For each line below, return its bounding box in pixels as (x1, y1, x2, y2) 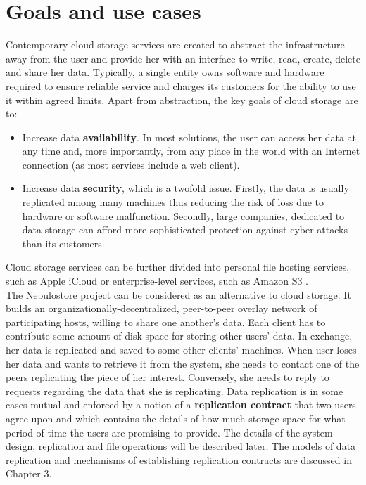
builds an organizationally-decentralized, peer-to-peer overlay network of (6, 301, 317, 316)
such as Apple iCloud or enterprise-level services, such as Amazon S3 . (6, 273, 308, 288)
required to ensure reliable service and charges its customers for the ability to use (6, 78, 356, 93)
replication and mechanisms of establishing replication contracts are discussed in (6, 452, 352, 467)
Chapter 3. (6, 466, 52, 481)
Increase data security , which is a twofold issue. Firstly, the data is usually (22, 181, 349, 195)
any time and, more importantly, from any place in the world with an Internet (22, 143, 360, 158)
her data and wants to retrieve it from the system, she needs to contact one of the (6, 356, 360, 370)
